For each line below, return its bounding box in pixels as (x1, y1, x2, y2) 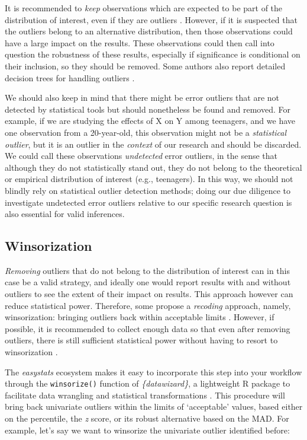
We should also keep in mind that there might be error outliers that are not (5, 91, 280, 104)
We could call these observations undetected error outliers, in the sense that (5, 149, 278, 162)
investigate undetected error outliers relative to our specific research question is (5, 196, 292, 208)
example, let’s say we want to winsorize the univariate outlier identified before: (5, 423, 290, 436)
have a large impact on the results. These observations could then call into (5, 36, 274, 49)
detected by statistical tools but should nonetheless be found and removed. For (5, 103, 290, 115)
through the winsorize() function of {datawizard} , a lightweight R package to (5, 377, 290, 390)
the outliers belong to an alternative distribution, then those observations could (5, 25, 293, 37)
